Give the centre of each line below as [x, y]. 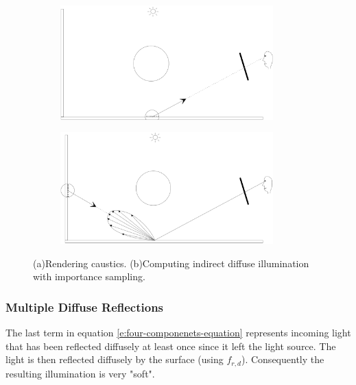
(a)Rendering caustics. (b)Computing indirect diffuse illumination [171, 263]
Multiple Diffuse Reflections [85, 307]
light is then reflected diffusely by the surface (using [115, 359]
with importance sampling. [89, 276]
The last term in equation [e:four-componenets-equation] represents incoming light [178, 333]
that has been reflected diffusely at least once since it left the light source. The [171, 346]
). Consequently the [283, 359]
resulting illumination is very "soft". [80, 373]
